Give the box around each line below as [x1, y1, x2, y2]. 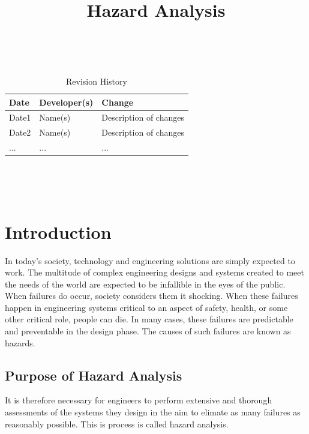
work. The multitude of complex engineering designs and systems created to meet [5, 266, 304, 279]
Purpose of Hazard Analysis [5, 366, 182, 384]
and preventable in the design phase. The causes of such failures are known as [5, 325, 291, 337]
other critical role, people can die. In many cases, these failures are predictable [5, 313, 293, 325]
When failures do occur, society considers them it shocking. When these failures [5, 289, 298, 302]
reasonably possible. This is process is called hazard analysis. [5, 417, 229, 430]
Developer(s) [39, 95, 94, 108]
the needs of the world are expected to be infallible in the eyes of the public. [5, 277, 286, 290]
